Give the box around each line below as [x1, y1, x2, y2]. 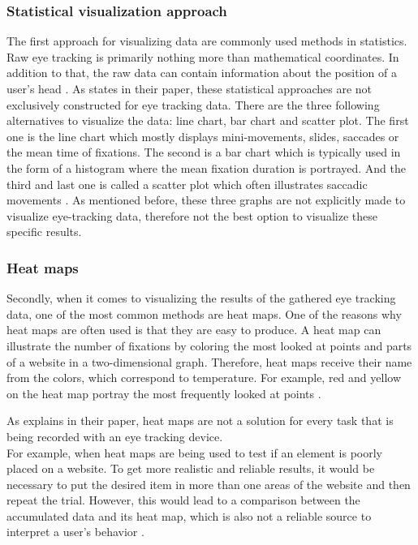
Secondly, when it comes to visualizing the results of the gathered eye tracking [6, 290, 396, 307]
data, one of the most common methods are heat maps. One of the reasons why [6, 305, 402, 322]
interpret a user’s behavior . [6, 523, 144, 540]
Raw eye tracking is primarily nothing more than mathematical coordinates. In [6, 48, 399, 65]
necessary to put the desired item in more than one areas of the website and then [6, 475, 411, 492]
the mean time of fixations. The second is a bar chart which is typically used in [6, 144, 401, 161]
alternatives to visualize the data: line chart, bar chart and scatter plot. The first [6, 112, 409, 129]
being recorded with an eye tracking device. [6, 427, 223, 444]
